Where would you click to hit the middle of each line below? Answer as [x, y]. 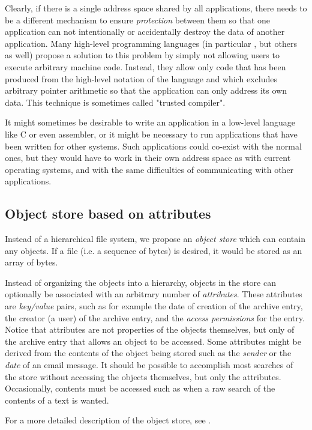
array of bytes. [31, 262]
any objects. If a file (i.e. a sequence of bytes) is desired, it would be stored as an [154, 250]
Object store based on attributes [108, 213]
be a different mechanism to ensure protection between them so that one [138, 20]
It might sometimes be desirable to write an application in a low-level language [150, 122]
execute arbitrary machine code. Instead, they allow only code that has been [145, 66]
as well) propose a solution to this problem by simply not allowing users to [142, 55]
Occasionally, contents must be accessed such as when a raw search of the [140, 388]
